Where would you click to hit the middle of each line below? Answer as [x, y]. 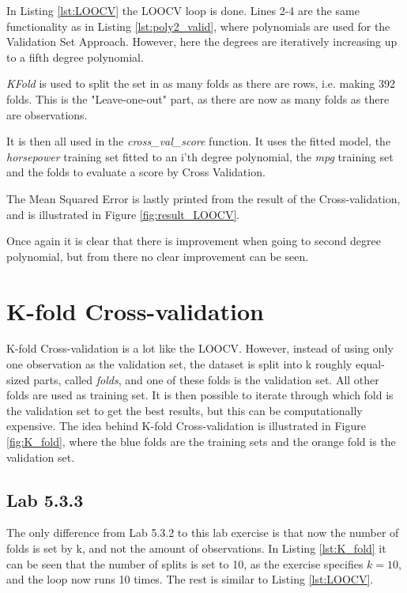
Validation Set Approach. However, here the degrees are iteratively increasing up [202, 42]
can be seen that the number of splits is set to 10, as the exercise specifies [185, 563]
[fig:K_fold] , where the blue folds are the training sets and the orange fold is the [201, 441]
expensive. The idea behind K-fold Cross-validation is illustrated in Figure [186, 426]
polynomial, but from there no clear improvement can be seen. [158, 256]
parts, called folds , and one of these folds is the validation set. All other [206, 379]
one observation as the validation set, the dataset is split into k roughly [179, 364]
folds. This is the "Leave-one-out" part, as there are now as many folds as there [198, 98]
